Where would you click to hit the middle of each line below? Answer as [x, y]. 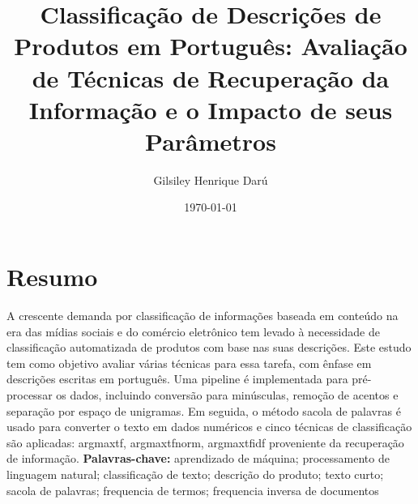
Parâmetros [211, 141]
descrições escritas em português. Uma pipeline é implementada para [177, 379]
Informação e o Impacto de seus [211, 109]
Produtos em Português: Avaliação [211, 46]
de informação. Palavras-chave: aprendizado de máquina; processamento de [198, 458]
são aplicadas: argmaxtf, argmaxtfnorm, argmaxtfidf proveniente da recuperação [205, 442]
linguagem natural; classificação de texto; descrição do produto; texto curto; [195, 474]
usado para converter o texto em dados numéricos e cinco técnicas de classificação [209, 427]
